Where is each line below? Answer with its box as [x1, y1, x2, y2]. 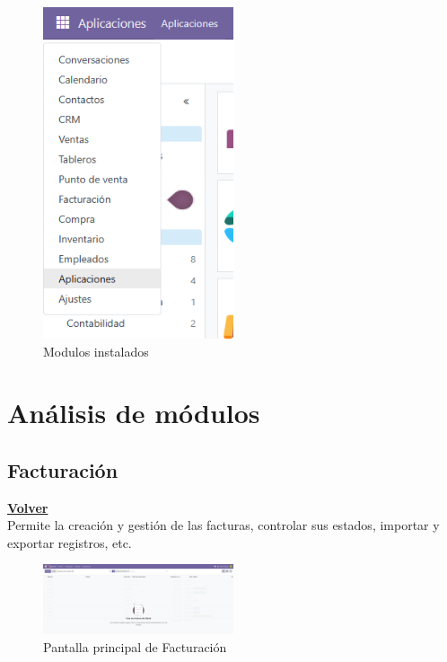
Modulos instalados [43, 341, 149, 360]
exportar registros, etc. [7, 533, 132, 552]
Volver [7, 498, 48, 516]
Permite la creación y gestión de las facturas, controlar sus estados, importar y [7, 516, 440, 534]
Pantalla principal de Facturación [43, 637, 227, 656]
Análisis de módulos [7, 394, 260, 431]
